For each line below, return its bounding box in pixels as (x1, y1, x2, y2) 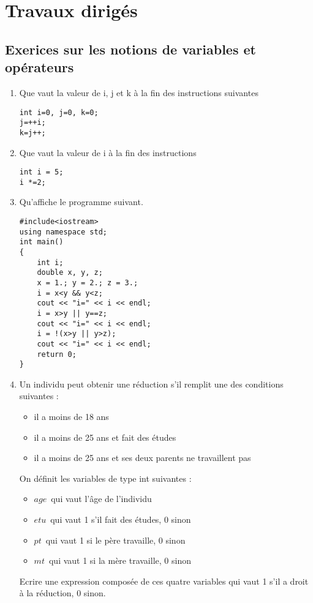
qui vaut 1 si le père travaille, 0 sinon (45, 533, 186, 546)
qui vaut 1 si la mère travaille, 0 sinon (48, 554, 191, 567)
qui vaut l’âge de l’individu (51, 492, 152, 505)
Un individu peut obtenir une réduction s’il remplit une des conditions (19, 377, 284, 390)
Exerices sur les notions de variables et (5, 39, 256, 58)
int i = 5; (19, 168, 64, 177)
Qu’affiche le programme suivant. (19, 195, 143, 208)
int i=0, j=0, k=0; (19, 108, 99, 117)
